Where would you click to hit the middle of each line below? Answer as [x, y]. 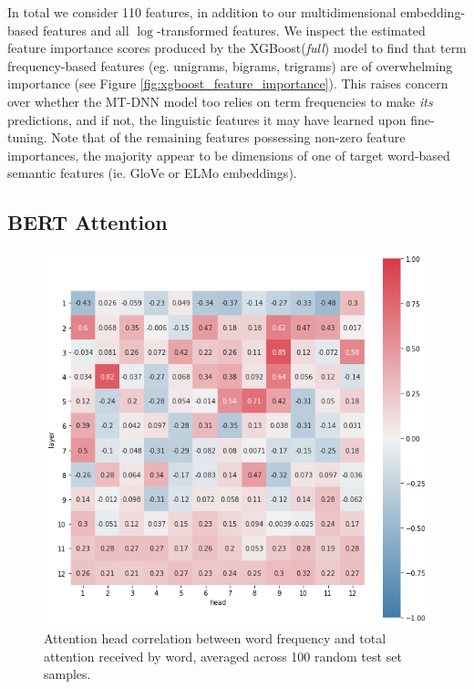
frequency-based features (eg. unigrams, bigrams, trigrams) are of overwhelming [230, 65]
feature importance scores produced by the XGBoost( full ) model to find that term [237, 48]
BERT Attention [88, 222]
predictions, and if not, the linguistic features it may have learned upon [207, 119]
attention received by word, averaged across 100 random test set [223, 656]
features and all [86, 30]
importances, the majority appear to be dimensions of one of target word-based [229, 155]
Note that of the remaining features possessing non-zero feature [228, 137]
